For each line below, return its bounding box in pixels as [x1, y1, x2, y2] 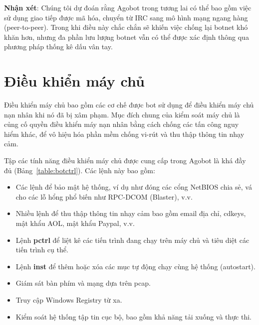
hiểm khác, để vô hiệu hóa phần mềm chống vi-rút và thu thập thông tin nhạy [4, 128, 245, 139]
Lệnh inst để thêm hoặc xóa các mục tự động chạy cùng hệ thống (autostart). [15, 261, 256, 271]
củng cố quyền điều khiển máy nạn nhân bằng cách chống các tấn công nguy [4, 119, 239, 129]
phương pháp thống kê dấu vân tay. [4, 41, 113, 52]
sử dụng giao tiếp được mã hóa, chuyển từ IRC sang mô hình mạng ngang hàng [4, 12, 248, 22]
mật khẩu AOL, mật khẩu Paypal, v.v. [15, 218, 135, 228]
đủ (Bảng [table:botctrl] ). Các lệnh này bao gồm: [4, 165, 155, 175]
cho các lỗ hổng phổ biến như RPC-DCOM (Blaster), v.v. [15, 191, 193, 202]
